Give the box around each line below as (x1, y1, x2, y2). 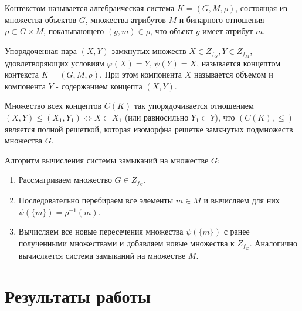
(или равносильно (124, 111, 189, 123)
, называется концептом (196, 56, 281, 69)
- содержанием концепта (56, 79, 142, 92)
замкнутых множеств (111, 44, 186, 56)
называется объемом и (194, 68, 273, 81)
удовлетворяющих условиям (5, 56, 104, 69)
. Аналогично (249, 237, 297, 249)
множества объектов (5, 13, 77, 25)
